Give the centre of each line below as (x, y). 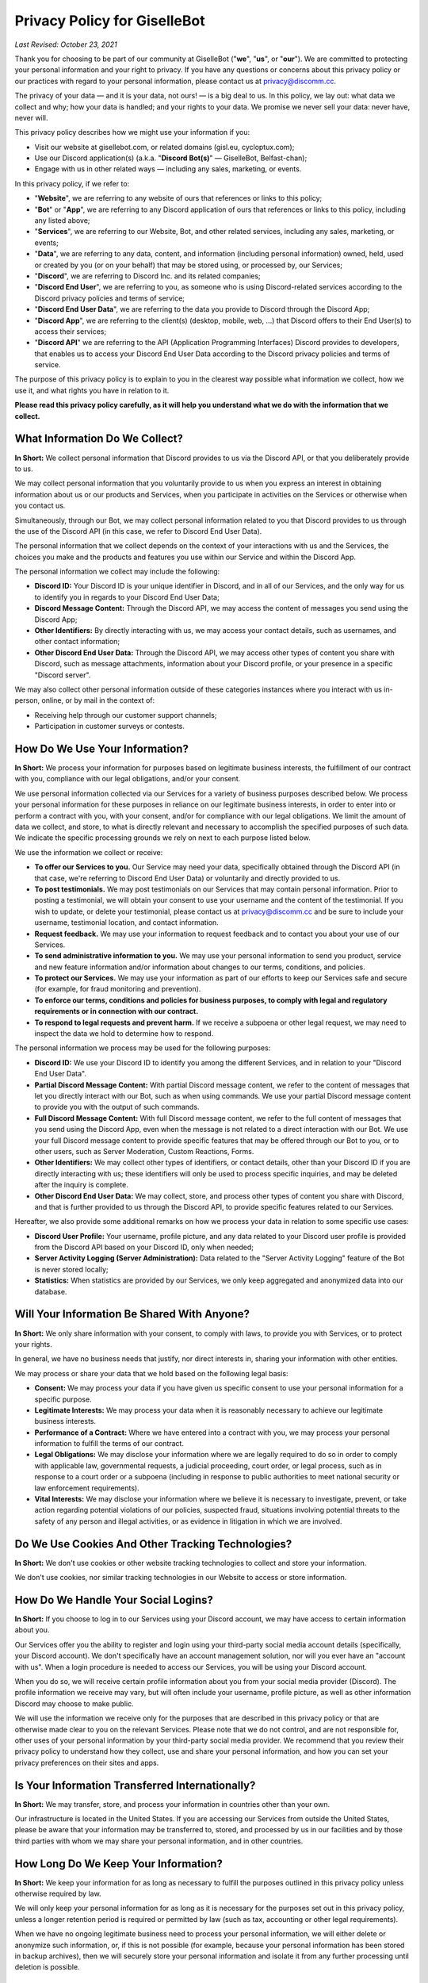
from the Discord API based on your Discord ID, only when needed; (144, 1247)
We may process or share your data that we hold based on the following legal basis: (151, 1373)
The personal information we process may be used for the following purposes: (143, 1048)
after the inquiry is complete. (81, 1185)
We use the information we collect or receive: (89, 852)
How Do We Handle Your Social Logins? (114, 1599)
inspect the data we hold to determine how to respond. (124, 1034)
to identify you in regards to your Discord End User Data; (127, 597)
